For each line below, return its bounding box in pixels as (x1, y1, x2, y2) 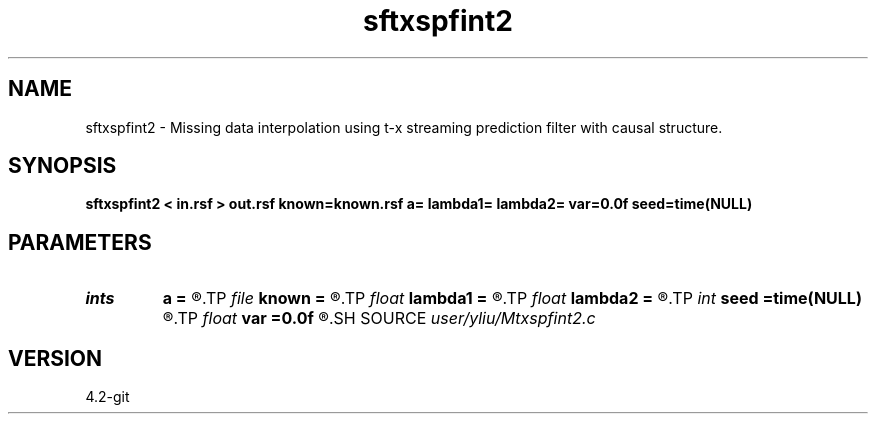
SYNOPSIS (8, 153, 117, 179)
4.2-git (85, 388, 130, 406)
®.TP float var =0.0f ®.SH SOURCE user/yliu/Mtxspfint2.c (162, 308, 596, 329)
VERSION (8, 345, 103, 371)
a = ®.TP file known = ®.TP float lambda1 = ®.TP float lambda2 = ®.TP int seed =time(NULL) (162, 288, 862, 309)
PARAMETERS (8, 229, 152, 255)
